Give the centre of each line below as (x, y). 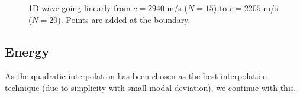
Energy (27, 51)
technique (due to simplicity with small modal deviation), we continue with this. (151, 87)
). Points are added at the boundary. (124, 19)
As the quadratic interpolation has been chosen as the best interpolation (136, 76)
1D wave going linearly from (80, 8)
